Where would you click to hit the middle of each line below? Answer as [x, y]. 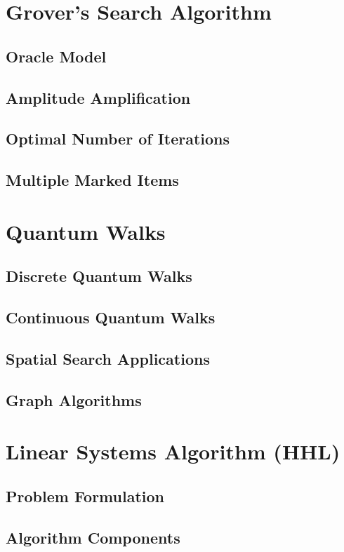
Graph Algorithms [74, 399]
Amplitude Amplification [98, 97]
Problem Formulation [85, 496]
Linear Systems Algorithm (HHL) [173, 451]
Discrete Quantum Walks [99, 276]
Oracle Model [56, 56]
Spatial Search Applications [108, 358]
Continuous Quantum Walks [111, 317]
